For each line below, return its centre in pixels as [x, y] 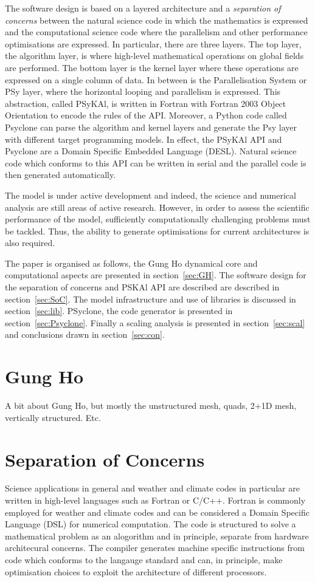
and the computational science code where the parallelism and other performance [156, 32]
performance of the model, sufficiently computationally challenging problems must [158, 219]
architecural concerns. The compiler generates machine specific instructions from [155, 548]
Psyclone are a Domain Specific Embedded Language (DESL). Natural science [151, 151]
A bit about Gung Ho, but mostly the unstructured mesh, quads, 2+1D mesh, [151, 406]
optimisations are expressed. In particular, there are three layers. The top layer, [153, 43]
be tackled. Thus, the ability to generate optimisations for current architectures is [157, 231]
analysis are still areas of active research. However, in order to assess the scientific [157, 207]
